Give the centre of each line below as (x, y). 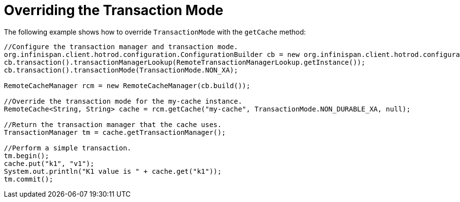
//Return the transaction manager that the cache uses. (113, 124)
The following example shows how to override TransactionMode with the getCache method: (155, 32)
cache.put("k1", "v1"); (49, 163)
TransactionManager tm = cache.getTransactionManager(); (115, 132)
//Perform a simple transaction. (68, 148)
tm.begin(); (27, 156)
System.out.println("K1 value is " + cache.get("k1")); (113, 171)
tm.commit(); (29, 179)
